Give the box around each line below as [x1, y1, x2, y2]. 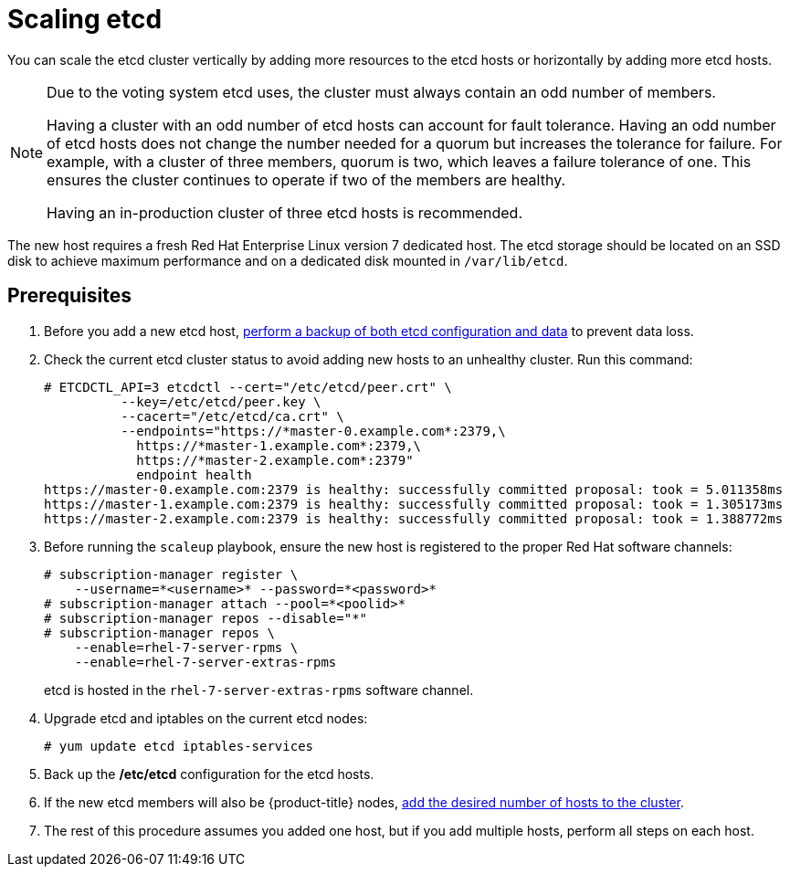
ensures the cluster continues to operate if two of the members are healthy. [47, 170, 566, 189]
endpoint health [136, 467, 252, 482]
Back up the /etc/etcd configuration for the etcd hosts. [44, 765, 374, 782]
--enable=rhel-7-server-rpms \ [74, 639, 299, 655]
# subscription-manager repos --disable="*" [44, 610, 368, 626]
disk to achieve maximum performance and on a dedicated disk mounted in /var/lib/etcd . [7, 252, 568, 269]
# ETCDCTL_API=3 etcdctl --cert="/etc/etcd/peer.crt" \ [44, 379, 452, 395]
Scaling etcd [7, 4, 163, 35]
